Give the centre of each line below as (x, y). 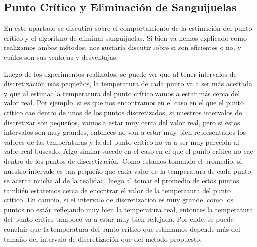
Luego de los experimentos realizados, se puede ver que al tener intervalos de (120, 74)
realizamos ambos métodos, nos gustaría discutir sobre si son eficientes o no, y (123, 47)
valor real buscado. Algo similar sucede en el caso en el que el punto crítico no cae (128, 151)
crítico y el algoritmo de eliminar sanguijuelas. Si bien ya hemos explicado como (125, 37)
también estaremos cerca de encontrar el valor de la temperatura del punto (118, 190)
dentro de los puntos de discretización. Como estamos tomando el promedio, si (123, 161)
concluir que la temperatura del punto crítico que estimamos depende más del (122, 229)
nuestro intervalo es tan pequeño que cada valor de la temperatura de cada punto (128, 171)
